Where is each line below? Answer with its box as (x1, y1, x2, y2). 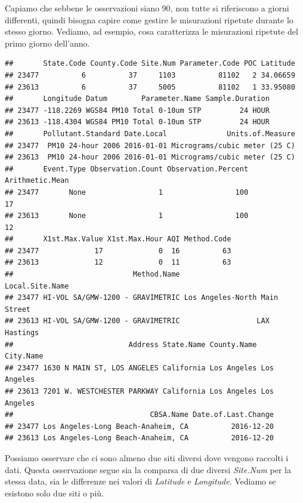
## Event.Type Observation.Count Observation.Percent (5, 164, 249, 173)
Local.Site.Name (5, 281, 69, 290)
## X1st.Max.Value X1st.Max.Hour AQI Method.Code (5, 235, 231, 244)
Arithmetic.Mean (5, 176, 69, 185)
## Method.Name (5, 270, 180, 279)
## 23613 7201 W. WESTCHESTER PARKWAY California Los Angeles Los (5, 387, 274, 395)
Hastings (5, 329, 39, 338)
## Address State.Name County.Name (5, 340, 257, 349)
